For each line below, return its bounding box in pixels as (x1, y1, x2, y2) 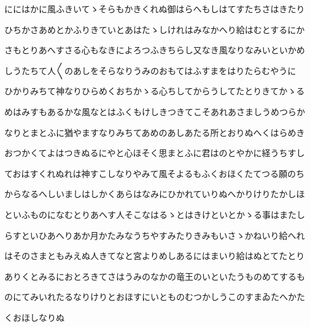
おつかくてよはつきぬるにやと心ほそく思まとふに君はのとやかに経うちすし (4, 146, 305, 159)
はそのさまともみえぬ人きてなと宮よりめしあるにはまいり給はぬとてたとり (4, 249, 305, 262)
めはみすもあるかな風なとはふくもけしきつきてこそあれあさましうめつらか (4, 105, 305, 118)
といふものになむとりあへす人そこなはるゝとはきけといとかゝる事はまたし (4, 208, 305, 220)
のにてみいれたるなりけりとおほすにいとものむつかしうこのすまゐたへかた (4, 290, 305, 303)
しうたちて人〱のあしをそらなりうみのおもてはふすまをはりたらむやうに (4, 64, 296, 77)
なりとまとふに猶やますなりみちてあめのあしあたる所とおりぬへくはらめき (4, 126, 305, 138)
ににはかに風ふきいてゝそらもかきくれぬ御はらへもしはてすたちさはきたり (4, 2, 305, 15)
